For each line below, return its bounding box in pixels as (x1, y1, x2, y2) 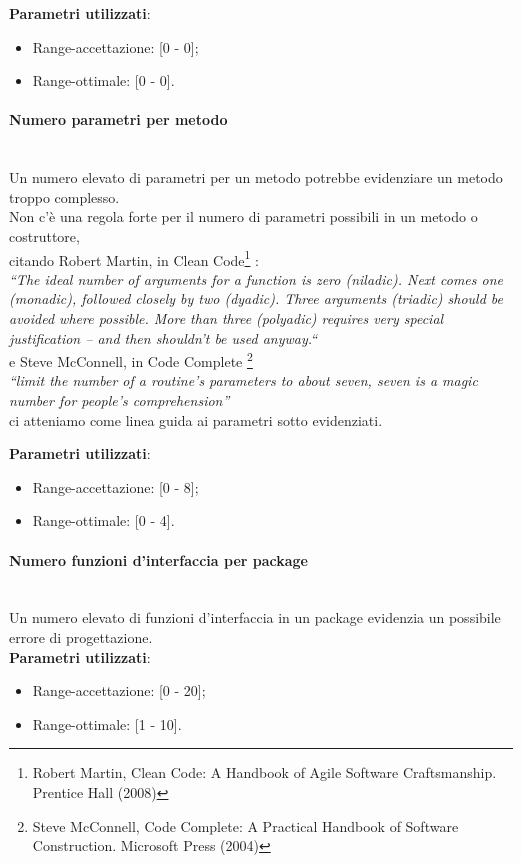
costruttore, (9, 225, 80, 246)
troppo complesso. (9, 186, 120, 207)
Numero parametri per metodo (9, 109, 228, 130)
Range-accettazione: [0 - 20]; (32, 680, 206, 701)
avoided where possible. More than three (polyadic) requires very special (9, 307, 444, 328)
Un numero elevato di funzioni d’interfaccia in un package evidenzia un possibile (9, 607, 501, 628)
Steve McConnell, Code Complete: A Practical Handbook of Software (32, 815, 459, 836)
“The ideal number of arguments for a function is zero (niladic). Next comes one (9, 268, 503, 289)
